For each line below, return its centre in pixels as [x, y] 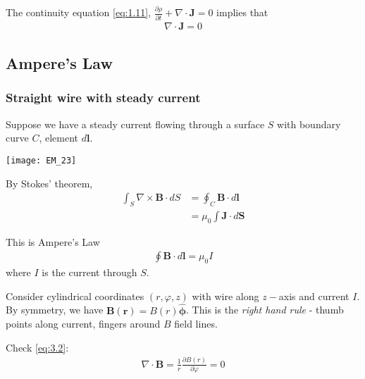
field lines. [196, 324]
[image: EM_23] [41, 160]
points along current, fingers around [83, 324]
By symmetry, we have [55, 310]
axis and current [314, 296]
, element [58, 138]
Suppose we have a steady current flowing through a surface [135, 124]
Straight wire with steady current [103, 98]
